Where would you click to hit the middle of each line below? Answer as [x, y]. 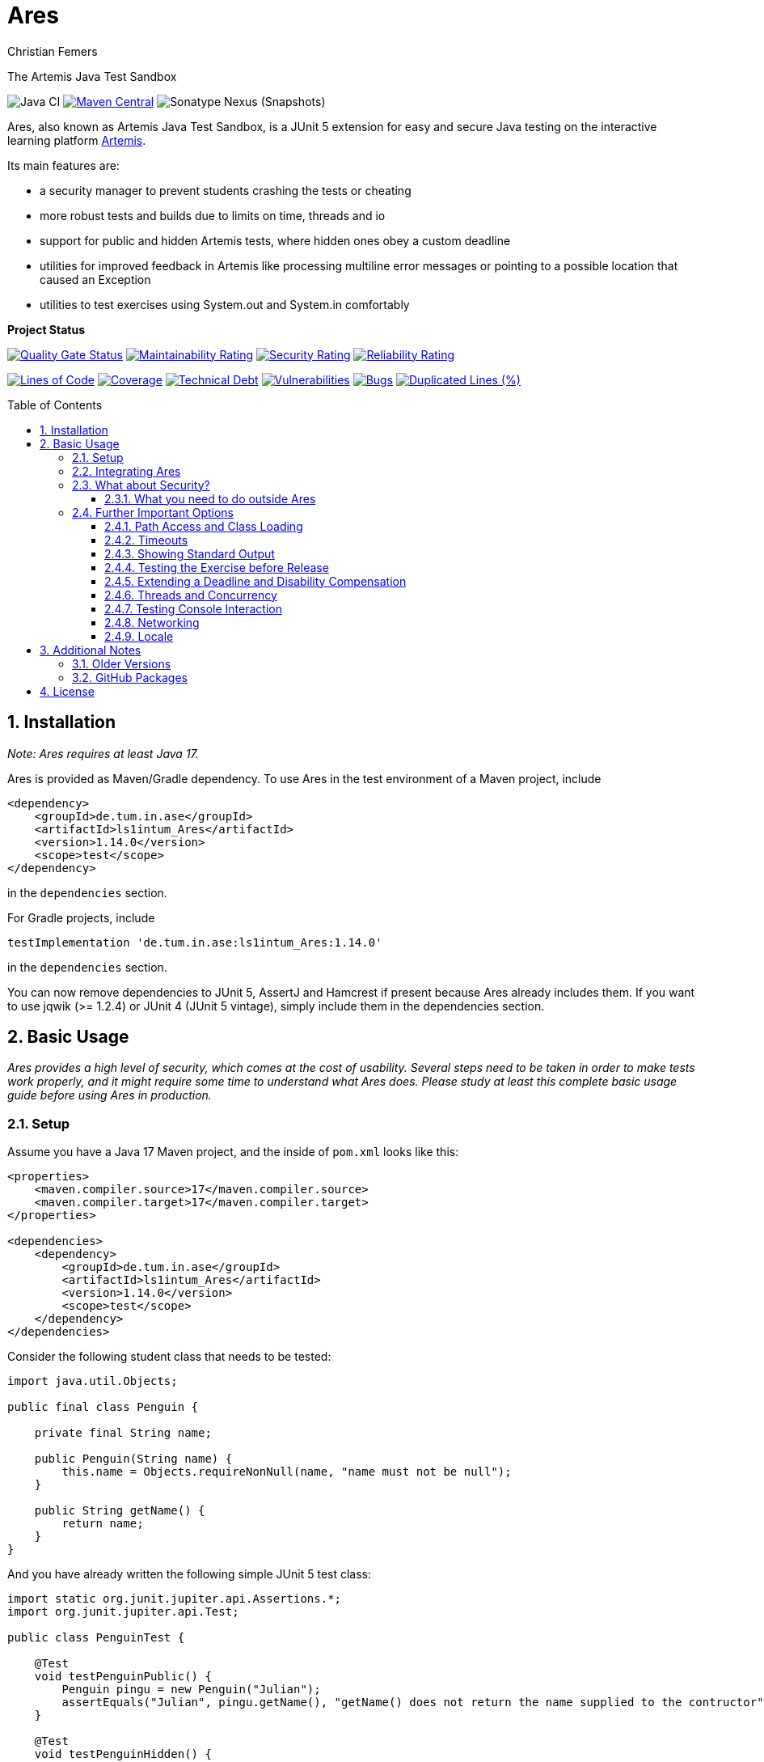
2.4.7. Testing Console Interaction [193, 608]
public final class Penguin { [103, 1407]
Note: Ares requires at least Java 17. [103, 753]
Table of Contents [55, 404]
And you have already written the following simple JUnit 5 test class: [190, 1574]
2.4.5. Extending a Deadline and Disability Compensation [255, 581]
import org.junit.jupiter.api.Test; [123, 1612]
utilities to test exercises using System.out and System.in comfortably [225, 304]
